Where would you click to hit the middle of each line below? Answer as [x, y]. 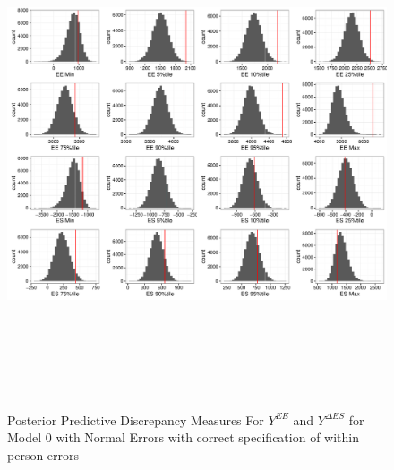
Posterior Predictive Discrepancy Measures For [136, 419]
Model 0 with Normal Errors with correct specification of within [183, 437]
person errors [43, 454]
